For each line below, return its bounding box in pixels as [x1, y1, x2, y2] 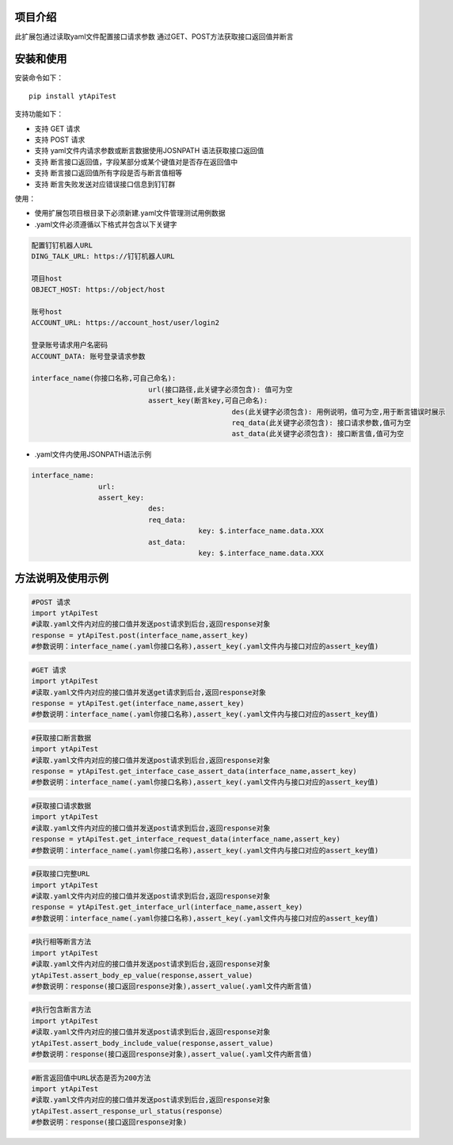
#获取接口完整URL [31, 869, 90, 879]
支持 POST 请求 [34, 135, 86, 144]
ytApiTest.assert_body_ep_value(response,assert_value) [31, 971, 253, 979]
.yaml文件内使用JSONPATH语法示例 [34, 450, 152, 459]
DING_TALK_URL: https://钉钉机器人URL [31, 252, 175, 261]
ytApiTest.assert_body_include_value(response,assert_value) [31, 1039, 274, 1047]
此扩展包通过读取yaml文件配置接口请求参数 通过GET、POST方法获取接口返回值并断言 [14, 32, 294, 41]
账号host [31, 308, 63, 316]
